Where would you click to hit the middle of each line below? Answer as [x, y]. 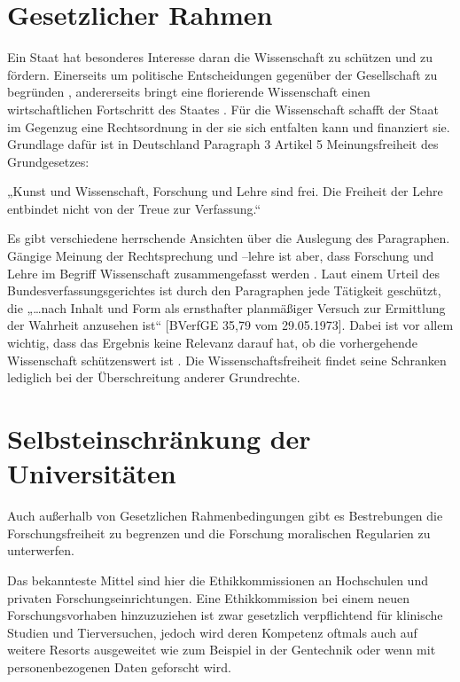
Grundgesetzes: [48, 161]
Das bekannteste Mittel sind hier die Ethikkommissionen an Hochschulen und [218, 580]
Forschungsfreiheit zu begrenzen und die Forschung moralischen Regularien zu [219, 533]
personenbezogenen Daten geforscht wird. [119, 666]
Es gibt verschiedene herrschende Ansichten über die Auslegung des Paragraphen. [229, 238]
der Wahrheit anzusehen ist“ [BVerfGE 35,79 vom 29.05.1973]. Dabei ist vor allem [230, 325]
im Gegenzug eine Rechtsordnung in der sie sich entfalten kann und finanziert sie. [229, 126]
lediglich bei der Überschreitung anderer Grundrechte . [154, 377]
